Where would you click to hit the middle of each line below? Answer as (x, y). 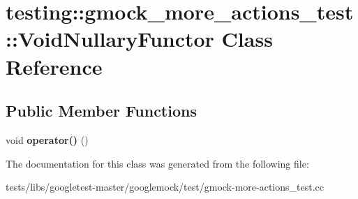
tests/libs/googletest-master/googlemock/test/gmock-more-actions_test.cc (165, 187)
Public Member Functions (101, 111)
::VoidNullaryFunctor (110, 39)
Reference (54, 66)
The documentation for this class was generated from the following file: (157, 163)
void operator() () (47, 139)
